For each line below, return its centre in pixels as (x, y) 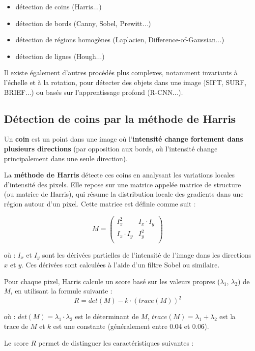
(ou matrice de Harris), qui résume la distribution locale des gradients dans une (124, 194)
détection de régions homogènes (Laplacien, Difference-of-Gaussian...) (120, 40)
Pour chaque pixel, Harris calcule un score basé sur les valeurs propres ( (112, 281)
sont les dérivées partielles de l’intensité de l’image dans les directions (147, 254)
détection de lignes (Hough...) (60, 56)
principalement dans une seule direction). (66, 158)
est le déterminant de (107, 316)
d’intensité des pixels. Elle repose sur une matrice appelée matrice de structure (123, 184)
